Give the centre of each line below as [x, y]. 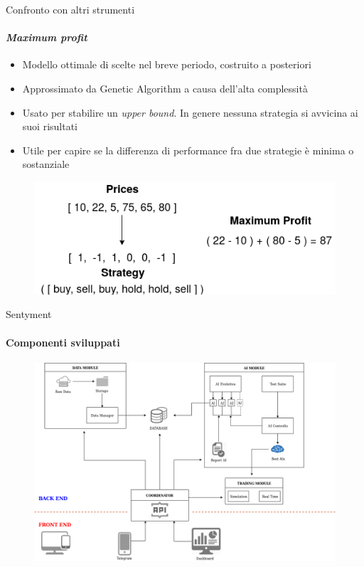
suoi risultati [50, 126]
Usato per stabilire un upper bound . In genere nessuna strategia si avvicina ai [190, 112]
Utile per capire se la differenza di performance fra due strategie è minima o [188, 150]
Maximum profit [47, 37]
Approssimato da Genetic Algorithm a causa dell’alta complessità [165, 88]
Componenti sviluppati [63, 342]
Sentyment [29, 314]
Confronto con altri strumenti [70, 9]
